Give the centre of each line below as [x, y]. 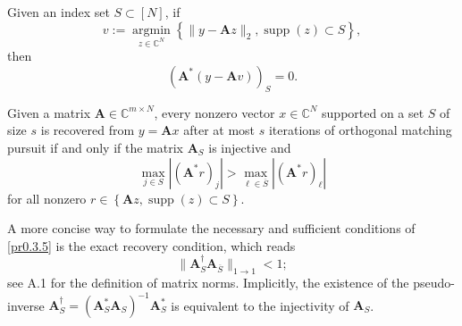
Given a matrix [49, 112]
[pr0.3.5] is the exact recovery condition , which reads [151, 245]
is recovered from [88, 130]
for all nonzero [47, 198]
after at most [219, 130]
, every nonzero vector [214, 112]
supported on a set [373, 112]
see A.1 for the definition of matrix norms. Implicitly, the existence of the [208, 282]
